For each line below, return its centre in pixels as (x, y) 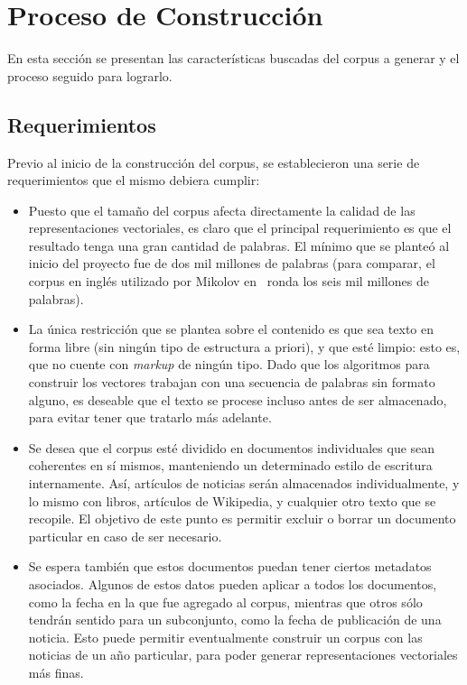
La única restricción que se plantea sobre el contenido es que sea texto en (231, 329)
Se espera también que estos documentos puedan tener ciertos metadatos (230, 566)
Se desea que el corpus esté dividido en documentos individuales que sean (232, 447)
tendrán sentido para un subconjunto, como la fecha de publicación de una (235, 620)
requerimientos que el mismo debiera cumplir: (134, 180)
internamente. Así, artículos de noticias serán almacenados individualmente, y (244, 483)
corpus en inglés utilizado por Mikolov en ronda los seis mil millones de (229, 281)
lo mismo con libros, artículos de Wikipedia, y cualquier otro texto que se (232, 500)
